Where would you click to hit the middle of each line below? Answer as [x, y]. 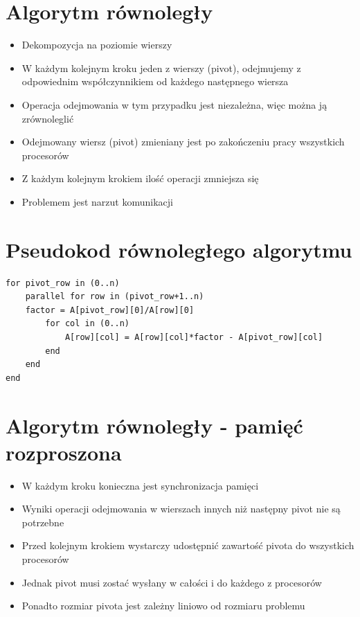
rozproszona [64, 452]
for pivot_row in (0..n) [63, 283]
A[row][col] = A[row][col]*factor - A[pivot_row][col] [194, 337]
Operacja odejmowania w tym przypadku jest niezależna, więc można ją [174, 104]
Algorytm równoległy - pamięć [154, 425]
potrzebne [43, 522]
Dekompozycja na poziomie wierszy [97, 45]
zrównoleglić [48, 118]
